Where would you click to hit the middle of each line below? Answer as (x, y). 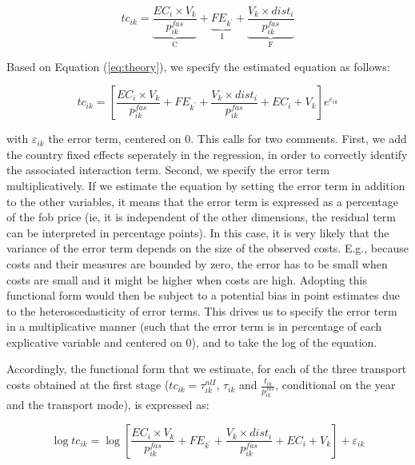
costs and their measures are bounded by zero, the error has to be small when (197, 263)
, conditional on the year (335, 385)
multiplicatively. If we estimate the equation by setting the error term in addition (206, 185)
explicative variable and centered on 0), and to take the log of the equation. (192, 342)
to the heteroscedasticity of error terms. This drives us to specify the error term (202, 310)
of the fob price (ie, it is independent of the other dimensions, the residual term (201, 217)
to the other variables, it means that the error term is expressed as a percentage (202, 201)
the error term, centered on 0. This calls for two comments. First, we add (227, 139)
